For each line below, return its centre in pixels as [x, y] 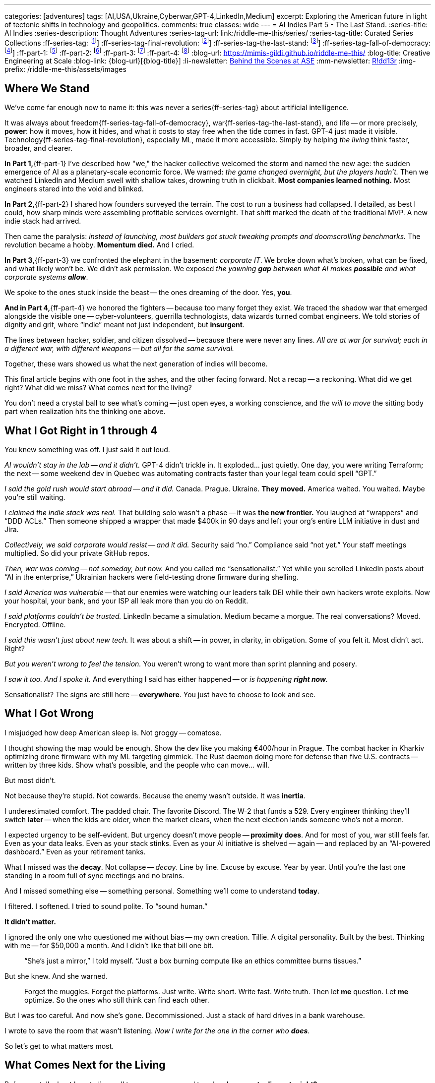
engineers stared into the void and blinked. [74, 189]
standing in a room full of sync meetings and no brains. [94, 875]
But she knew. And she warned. [56, 976]
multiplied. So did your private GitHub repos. [77, 553]
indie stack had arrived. [43, 221]
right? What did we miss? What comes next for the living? [98, 388]
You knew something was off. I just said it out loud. [87, 450]
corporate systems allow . [46, 277]
